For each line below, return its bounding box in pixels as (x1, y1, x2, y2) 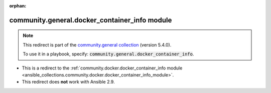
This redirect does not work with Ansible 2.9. (22, 79, 115, 85)
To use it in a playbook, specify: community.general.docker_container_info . (23, 51, 194, 57)
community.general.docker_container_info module (9, 15, 172, 24)
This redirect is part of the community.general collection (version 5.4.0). (23, 41, 172, 47)
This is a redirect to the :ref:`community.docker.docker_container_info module (22, 65, 183, 71)
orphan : (9, 3, 27, 8)
